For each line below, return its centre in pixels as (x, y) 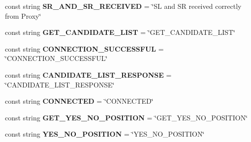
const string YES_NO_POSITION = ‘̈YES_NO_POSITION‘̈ (105, 134)
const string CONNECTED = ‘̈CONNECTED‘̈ (79, 101)
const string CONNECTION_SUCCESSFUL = (84, 48)
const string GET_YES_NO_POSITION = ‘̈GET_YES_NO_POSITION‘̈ (126, 117)
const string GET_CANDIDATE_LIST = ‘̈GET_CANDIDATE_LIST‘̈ (120, 32)
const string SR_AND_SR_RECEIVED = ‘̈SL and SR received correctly (123, 6)
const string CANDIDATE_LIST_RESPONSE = (88, 74)
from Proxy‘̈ (23, 15)
